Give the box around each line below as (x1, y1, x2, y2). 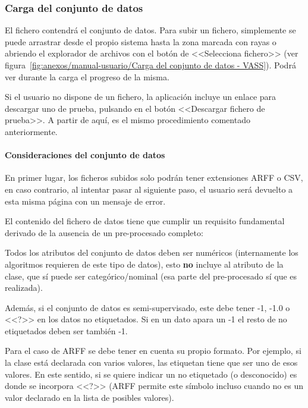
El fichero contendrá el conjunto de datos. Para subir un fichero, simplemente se (5, 24, 296, 36)
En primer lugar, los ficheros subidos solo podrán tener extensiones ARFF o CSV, (5, 171, 303, 184)
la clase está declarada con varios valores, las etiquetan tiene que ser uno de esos (5, 356, 298, 369)
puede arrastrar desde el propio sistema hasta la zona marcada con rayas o (5, 35, 276, 48)
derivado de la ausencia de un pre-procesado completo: (5, 226, 203, 238)
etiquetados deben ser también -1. (5, 324, 128, 337)
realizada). (5, 281, 43, 294)
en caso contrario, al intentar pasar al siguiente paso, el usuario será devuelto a (5, 183, 293, 195)
